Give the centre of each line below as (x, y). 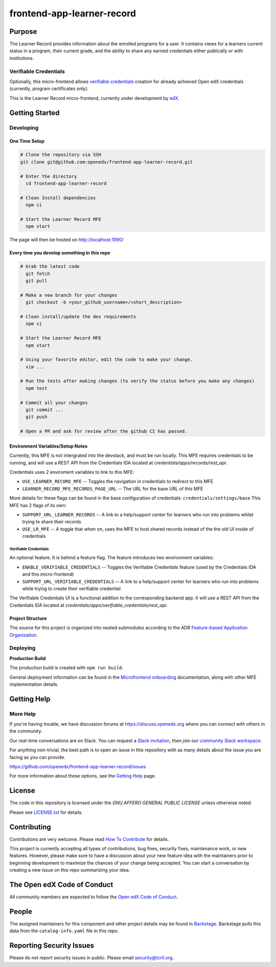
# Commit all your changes (54, 403)
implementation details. (34, 684)
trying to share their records (52, 522)
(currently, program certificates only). (49, 89)
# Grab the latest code (50, 267)
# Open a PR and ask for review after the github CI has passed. (104, 431)
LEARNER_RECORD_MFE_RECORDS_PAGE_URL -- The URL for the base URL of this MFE (113, 489)
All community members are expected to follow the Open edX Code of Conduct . (94, 897)
